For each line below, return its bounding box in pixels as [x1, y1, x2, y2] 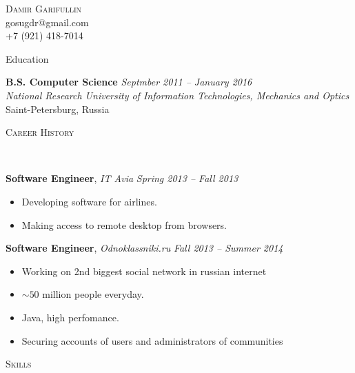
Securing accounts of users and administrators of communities [21, 333, 283, 347]
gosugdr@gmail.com [6, 14, 89, 29]
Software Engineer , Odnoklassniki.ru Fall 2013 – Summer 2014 [6, 241, 283, 255]
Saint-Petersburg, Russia [6, 101, 110, 116]
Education [6, 51, 49, 65]
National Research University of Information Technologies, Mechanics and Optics [6, 88, 349, 102]
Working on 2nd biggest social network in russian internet [21, 263, 267, 278]
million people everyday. [42, 287, 144, 301]
